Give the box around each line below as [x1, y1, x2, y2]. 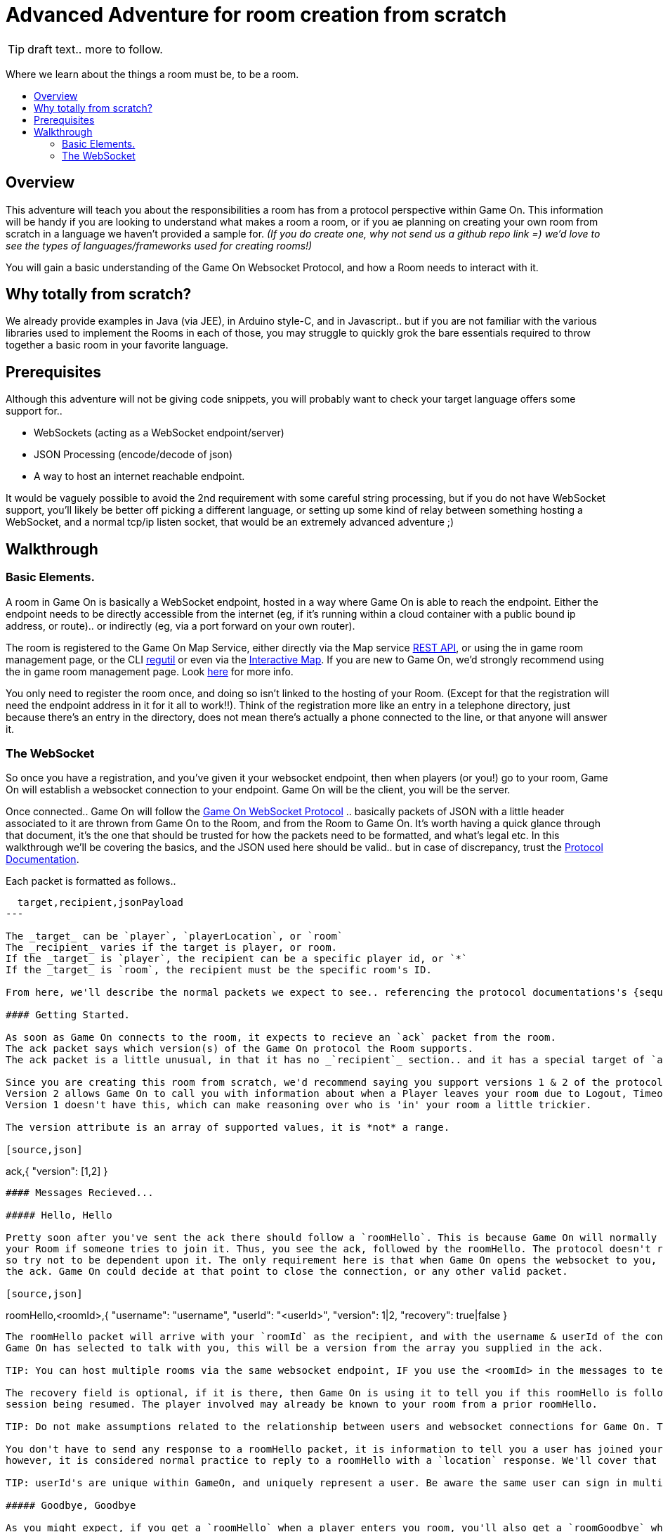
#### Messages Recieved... [6, 1187, 154, 1199]
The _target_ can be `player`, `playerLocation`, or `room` [6, 930, 343, 942]
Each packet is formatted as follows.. [6, 875, 176, 888]
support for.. [6, 405, 63, 417]
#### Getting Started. [6, 1009, 131, 1021]
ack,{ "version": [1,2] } [6, 1165, 108, 1178]
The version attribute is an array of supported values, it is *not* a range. [6, 1122, 450, 1134]
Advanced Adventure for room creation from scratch [6, 3, 507, 27]
